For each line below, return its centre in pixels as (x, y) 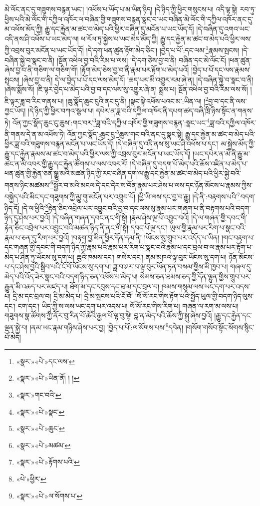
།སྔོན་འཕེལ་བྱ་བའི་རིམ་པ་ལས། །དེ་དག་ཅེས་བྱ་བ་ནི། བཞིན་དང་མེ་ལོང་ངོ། (141, 60)
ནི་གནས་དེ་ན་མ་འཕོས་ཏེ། (35, 134)
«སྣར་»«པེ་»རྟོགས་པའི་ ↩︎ (48, 462)
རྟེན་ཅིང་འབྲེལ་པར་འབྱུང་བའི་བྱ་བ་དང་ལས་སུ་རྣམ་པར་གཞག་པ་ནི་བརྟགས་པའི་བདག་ (149, 208)
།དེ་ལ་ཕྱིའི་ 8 (35, 207)
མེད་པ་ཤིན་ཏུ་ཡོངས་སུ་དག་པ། (39, 256)
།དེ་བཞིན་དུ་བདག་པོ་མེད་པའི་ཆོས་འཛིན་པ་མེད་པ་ (189, 163)
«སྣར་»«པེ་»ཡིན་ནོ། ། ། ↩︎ (48, 378)
